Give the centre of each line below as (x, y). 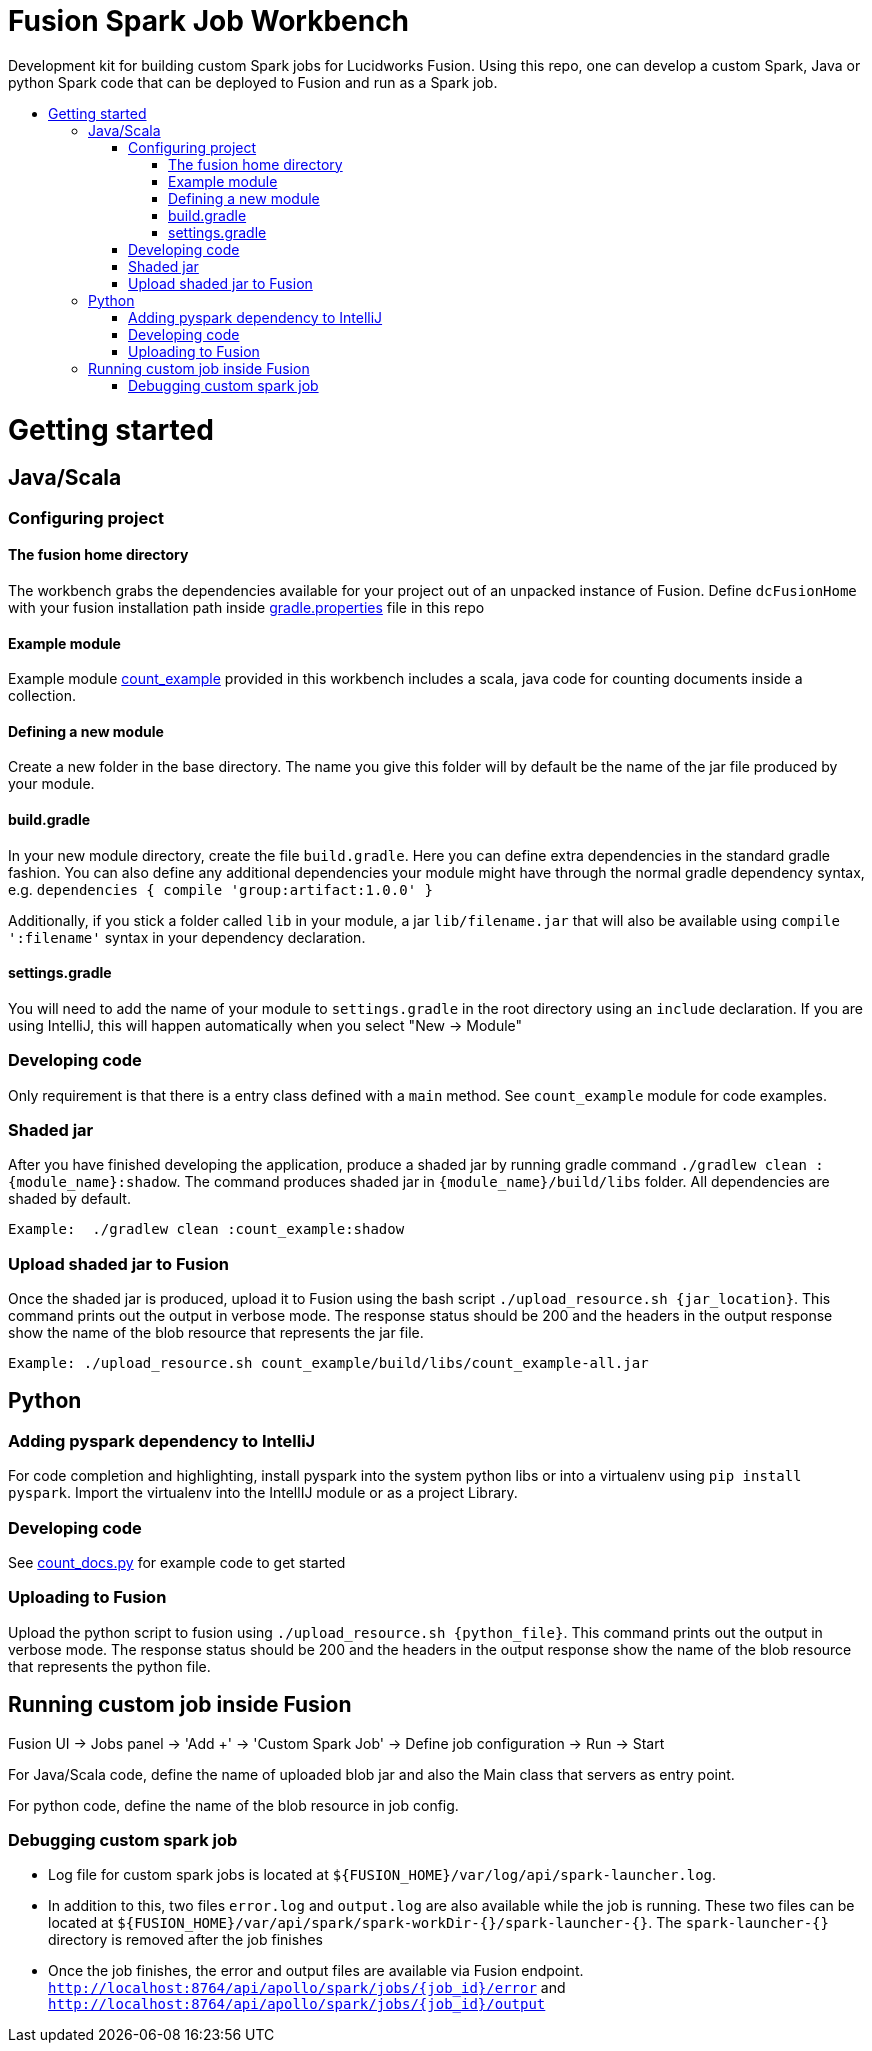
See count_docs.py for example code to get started (177, 1562)
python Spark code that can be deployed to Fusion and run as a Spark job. (253, 82)
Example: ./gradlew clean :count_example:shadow (206, 1229)
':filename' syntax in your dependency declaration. (187, 937)
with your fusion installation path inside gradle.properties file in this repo (246, 607)
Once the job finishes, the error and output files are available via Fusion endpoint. (316, 1971)
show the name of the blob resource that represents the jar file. (216, 1333)
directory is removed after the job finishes (185, 1940)
